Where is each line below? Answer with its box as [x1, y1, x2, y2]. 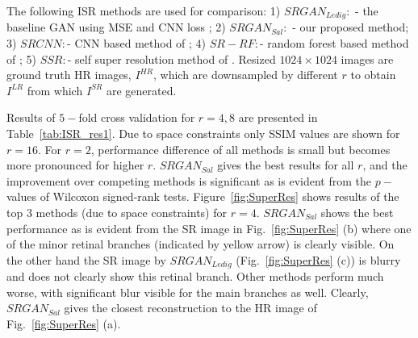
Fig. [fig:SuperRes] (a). [6, 315, 121, 332]
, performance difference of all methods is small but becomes [90, 140, 391, 157]
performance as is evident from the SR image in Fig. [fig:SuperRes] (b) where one [6, 219, 412, 236]
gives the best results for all [217, 156, 354, 173]
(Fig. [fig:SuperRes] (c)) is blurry [236, 251, 401, 268]
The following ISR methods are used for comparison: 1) [6, 2, 281, 19]
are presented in [238, 109, 318, 126]
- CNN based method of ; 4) [67, 35, 207, 52]
